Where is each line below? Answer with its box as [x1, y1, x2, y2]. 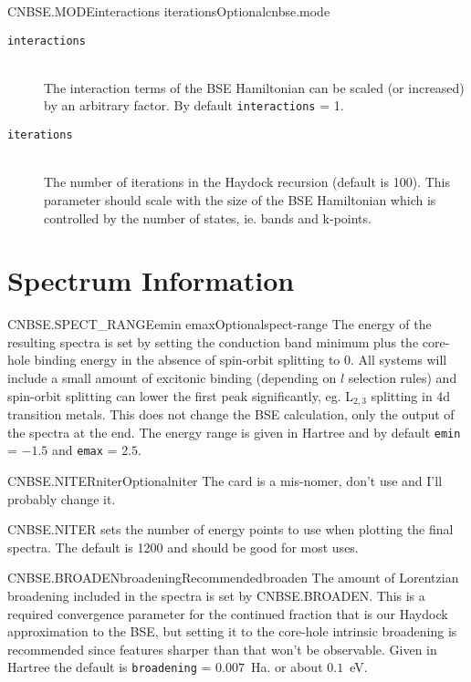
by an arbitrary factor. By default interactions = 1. [44, 96, 344, 115]
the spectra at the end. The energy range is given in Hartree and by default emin [7, 422, 461, 441]
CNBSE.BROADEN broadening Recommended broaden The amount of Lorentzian [7, 568, 459, 587]
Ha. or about [250, 657, 323, 677]
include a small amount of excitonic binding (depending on [7, 368, 337, 387]
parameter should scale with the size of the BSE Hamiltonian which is [44, 190, 436, 209]
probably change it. [7, 489, 116, 508]
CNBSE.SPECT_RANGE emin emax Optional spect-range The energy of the [7, 315, 432, 334]
